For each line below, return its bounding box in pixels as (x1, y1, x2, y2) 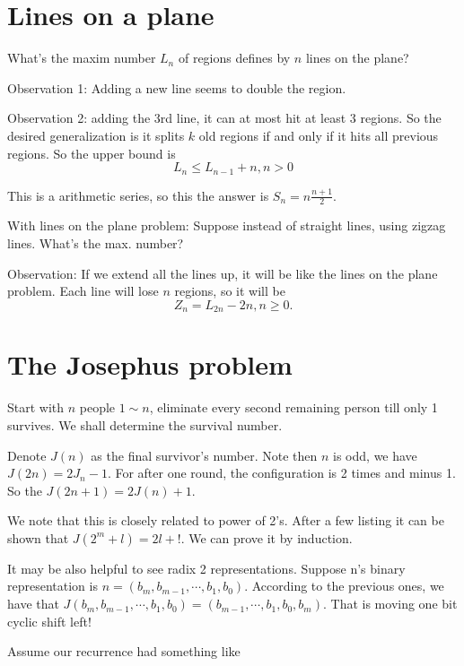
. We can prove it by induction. (180, 528, 353, 547)
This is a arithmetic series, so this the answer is (7, 186, 269, 204)
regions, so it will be (174, 281, 285, 300)
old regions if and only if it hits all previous (198, 125, 439, 144)
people (79, 398, 116, 417)
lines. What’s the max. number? (7, 233, 184, 252)
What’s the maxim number (7, 48, 156, 67)
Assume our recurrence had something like (7, 642, 241, 661)
